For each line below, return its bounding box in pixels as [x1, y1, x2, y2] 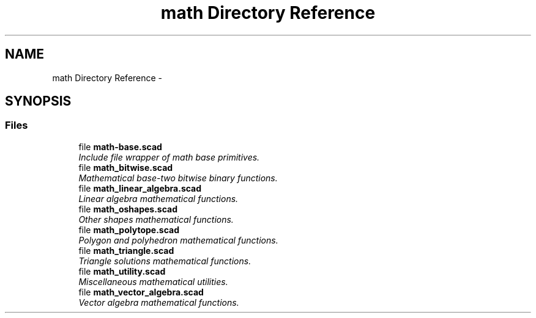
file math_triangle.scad [78, 245, 174, 256]
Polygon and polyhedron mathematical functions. [78, 234, 278, 245]
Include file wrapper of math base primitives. [78, 151, 260, 162]
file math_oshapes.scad [78, 203, 178, 214]
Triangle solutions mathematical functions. [78, 255, 251, 266]
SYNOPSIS [5, 93, 72, 109]
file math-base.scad [78, 141, 162, 152]
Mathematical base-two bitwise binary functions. [78, 172, 278, 183]
